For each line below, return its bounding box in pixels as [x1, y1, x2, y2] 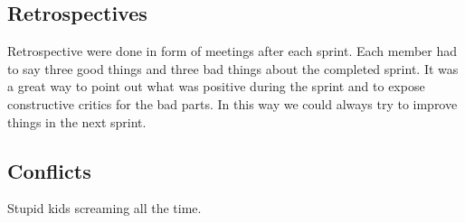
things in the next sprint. [7, 112, 147, 131]
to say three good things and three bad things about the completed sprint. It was [7, 59, 459, 78]
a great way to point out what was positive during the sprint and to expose [7, 77, 425, 96]
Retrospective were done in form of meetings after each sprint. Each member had [7, 42, 458, 60]
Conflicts [7, 156, 91, 184]
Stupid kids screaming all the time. [7, 199, 202, 218]
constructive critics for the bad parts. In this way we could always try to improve [7, 94, 458, 113]
